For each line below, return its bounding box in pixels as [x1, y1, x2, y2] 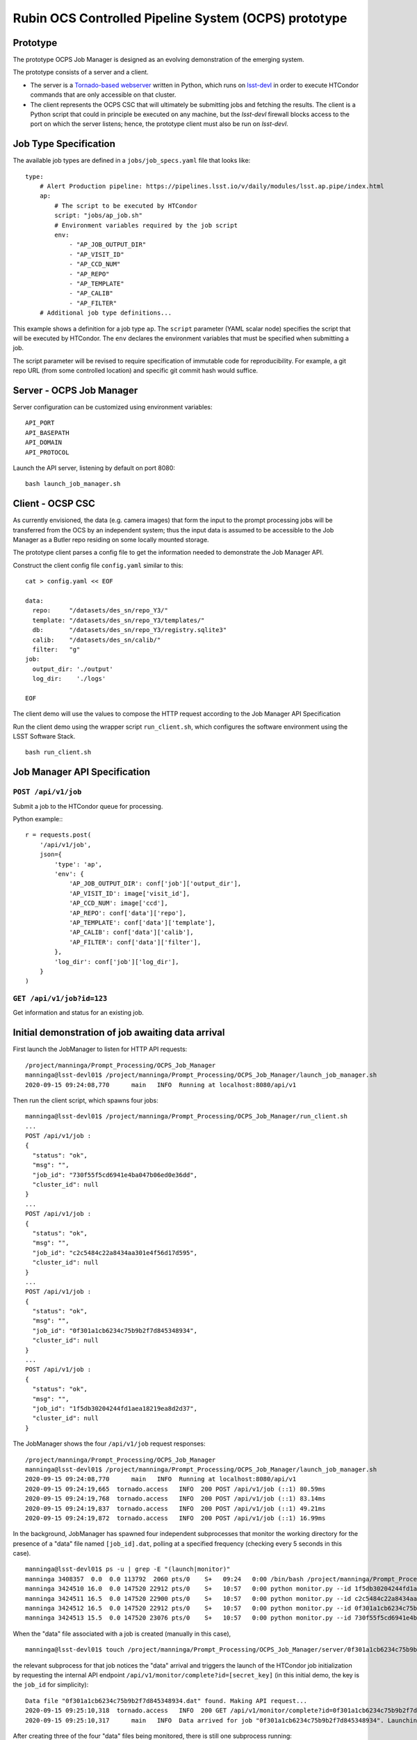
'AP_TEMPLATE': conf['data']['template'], [69, 919, 216, 926]
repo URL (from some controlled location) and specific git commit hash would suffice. [13, 366, 259, 375]
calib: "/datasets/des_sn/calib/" [32, 635, 161, 644]
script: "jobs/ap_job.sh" [54, 212, 142, 219]
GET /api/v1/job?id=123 [13, 994, 108, 1004]
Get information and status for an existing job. [13, 1009, 144, 1017]
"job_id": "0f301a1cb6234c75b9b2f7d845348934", [32, 1327, 198, 1334]
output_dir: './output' [32, 665, 114, 673]
